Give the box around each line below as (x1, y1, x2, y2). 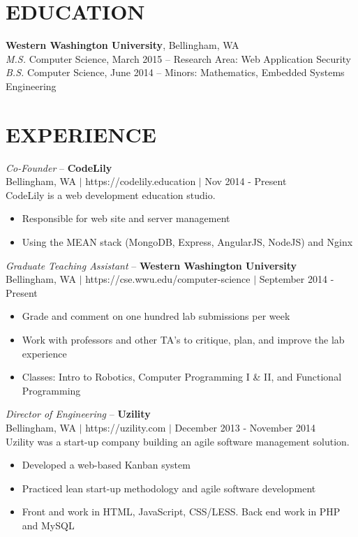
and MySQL (22, 517, 75, 532)
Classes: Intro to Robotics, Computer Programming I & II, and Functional (22, 369, 342, 384)
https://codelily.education (85, 174, 196, 189)
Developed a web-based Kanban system (22, 457, 191, 472)
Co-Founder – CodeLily (6, 160, 112, 175)
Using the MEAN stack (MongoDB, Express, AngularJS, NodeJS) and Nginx (22, 235, 353, 249)
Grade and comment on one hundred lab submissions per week (22, 309, 290, 323)
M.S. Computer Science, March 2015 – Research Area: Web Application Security (6, 51, 352, 66)
